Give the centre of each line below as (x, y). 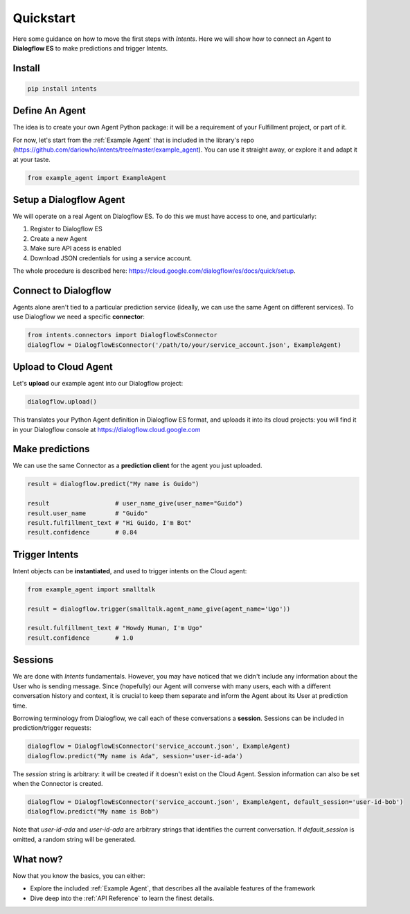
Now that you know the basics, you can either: (79, 875)
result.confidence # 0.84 (82, 532)
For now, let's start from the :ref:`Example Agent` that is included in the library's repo (134, 140)
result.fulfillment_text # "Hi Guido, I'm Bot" (109, 523)
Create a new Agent (59, 238)
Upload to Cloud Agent (63, 367)
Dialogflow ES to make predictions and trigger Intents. (90, 48)
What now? (38, 859)
